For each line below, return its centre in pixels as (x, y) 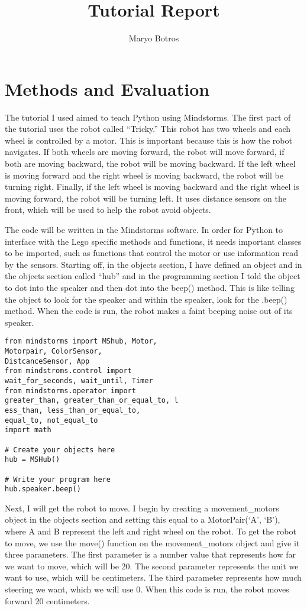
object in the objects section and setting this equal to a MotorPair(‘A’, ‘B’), (143, 519)
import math (28, 430)
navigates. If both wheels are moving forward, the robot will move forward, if (145, 152)
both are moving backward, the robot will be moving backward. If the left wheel (150, 163)
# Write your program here (58, 479)
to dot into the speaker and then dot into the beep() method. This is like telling (150, 287)
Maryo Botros (154, 38)
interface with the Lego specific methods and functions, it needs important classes (153, 241)
